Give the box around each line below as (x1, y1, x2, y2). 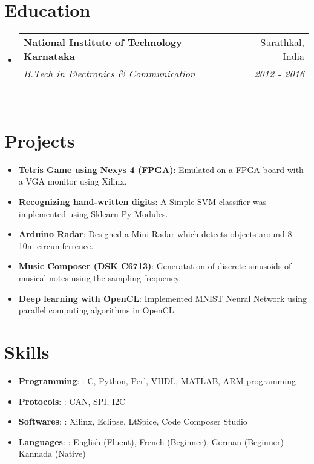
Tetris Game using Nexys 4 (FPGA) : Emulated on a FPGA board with (18, 163, 304, 175)
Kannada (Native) (18, 447, 86, 460)
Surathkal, (260, 35, 304, 50)
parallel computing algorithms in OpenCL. (18, 304, 177, 316)
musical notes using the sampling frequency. (18, 272, 182, 284)
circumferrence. (37, 239, 94, 252)
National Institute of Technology (23, 35, 182, 50)
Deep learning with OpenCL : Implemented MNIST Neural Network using (18, 292, 307, 304)
